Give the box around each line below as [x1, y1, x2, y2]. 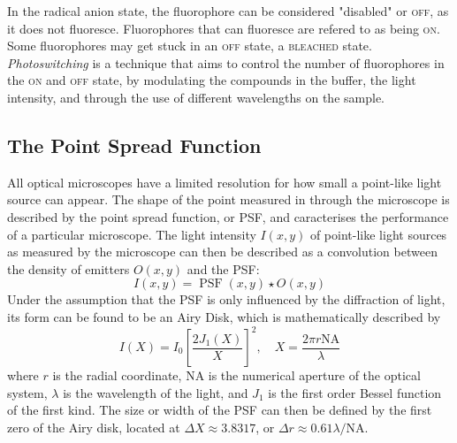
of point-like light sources [309, 225, 447, 243]
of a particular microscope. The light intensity [7, 225, 256, 243]
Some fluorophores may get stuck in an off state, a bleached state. [7, 36, 372, 55]
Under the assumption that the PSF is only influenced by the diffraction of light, [7, 290, 446, 309]
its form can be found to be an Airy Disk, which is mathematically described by [7, 307, 441, 325]
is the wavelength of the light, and [63, 383, 248, 401]
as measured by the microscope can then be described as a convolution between [7, 242, 438, 261]
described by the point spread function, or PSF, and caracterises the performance [7, 207, 449, 225]
